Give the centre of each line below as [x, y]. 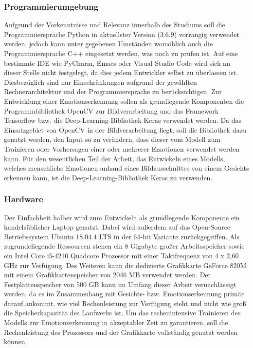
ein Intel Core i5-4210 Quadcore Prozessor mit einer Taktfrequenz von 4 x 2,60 [121, 255]
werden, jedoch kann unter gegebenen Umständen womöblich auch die [108, 44]
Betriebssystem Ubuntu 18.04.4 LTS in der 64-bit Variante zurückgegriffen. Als [122, 236]
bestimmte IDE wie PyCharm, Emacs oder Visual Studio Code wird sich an [117, 63]
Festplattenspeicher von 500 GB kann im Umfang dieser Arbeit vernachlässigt [120, 284]
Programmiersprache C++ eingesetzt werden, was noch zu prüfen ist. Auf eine [121, 53]
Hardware [24, 199]
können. [16, 341]
